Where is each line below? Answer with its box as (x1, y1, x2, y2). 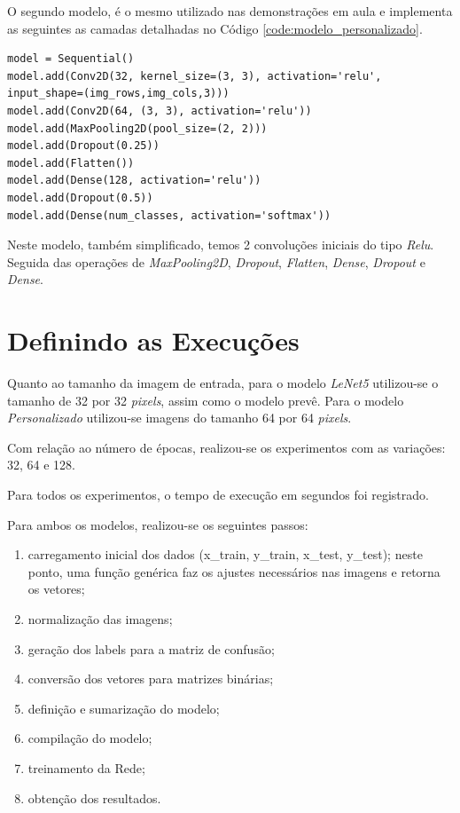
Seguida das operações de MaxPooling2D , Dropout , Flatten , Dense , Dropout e (7, 252, 425, 271)
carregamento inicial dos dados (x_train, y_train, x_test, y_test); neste (27, 545, 423, 564)
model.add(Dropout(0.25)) (7, 139, 160, 153)
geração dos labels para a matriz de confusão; (27, 639, 275, 658)
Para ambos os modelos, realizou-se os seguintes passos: (7, 515, 308, 533)
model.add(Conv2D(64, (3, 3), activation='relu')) (7, 104, 312, 117)
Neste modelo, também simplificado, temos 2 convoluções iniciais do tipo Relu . (7, 235, 434, 254)
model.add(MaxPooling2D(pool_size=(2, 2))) (7, 122, 268, 135)
